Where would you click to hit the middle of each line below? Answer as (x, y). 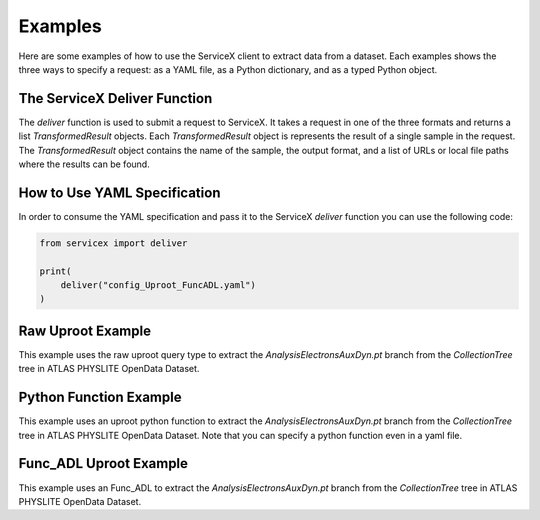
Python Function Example (100, 397)
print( (55, 271)
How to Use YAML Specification (119, 192)
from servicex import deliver (113, 243)
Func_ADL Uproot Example (103, 463)
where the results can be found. (84, 164)
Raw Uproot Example (85, 330)
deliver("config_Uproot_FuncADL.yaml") (158, 285)
